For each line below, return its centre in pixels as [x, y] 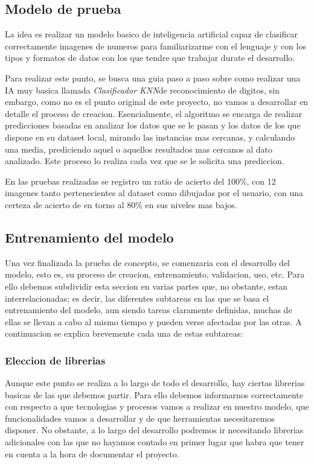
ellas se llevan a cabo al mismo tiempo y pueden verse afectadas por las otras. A [153, 321]
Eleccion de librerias [55, 360]
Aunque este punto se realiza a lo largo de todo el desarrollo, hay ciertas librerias [155, 383]
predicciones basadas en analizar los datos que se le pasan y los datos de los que [153, 125]
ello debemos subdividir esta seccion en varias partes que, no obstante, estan [146, 286]
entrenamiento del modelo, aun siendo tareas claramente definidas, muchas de [149, 310]
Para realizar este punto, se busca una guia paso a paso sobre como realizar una [153, 78]
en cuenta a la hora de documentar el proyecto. [92, 453]
